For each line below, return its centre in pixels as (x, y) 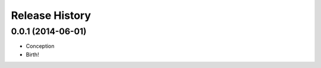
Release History (51, 15)
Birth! (32, 54)
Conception (40, 46)
